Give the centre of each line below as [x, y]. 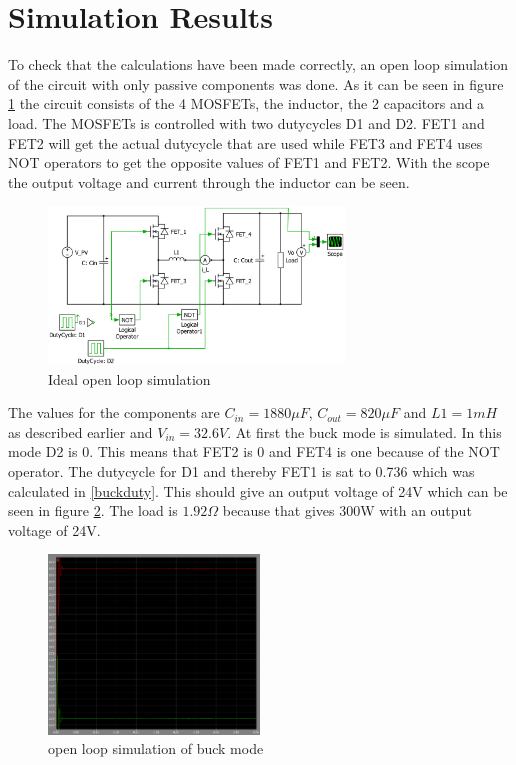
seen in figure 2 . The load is [93, 510]
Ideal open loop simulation [129, 378]
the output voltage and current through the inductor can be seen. [209, 181]
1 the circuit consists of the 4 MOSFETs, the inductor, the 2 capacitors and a [246, 103]
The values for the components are [114, 412]
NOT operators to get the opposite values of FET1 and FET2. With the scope [249, 162]
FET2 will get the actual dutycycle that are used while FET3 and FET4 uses [245, 142]
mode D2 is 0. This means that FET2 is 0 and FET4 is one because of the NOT [254, 451]
